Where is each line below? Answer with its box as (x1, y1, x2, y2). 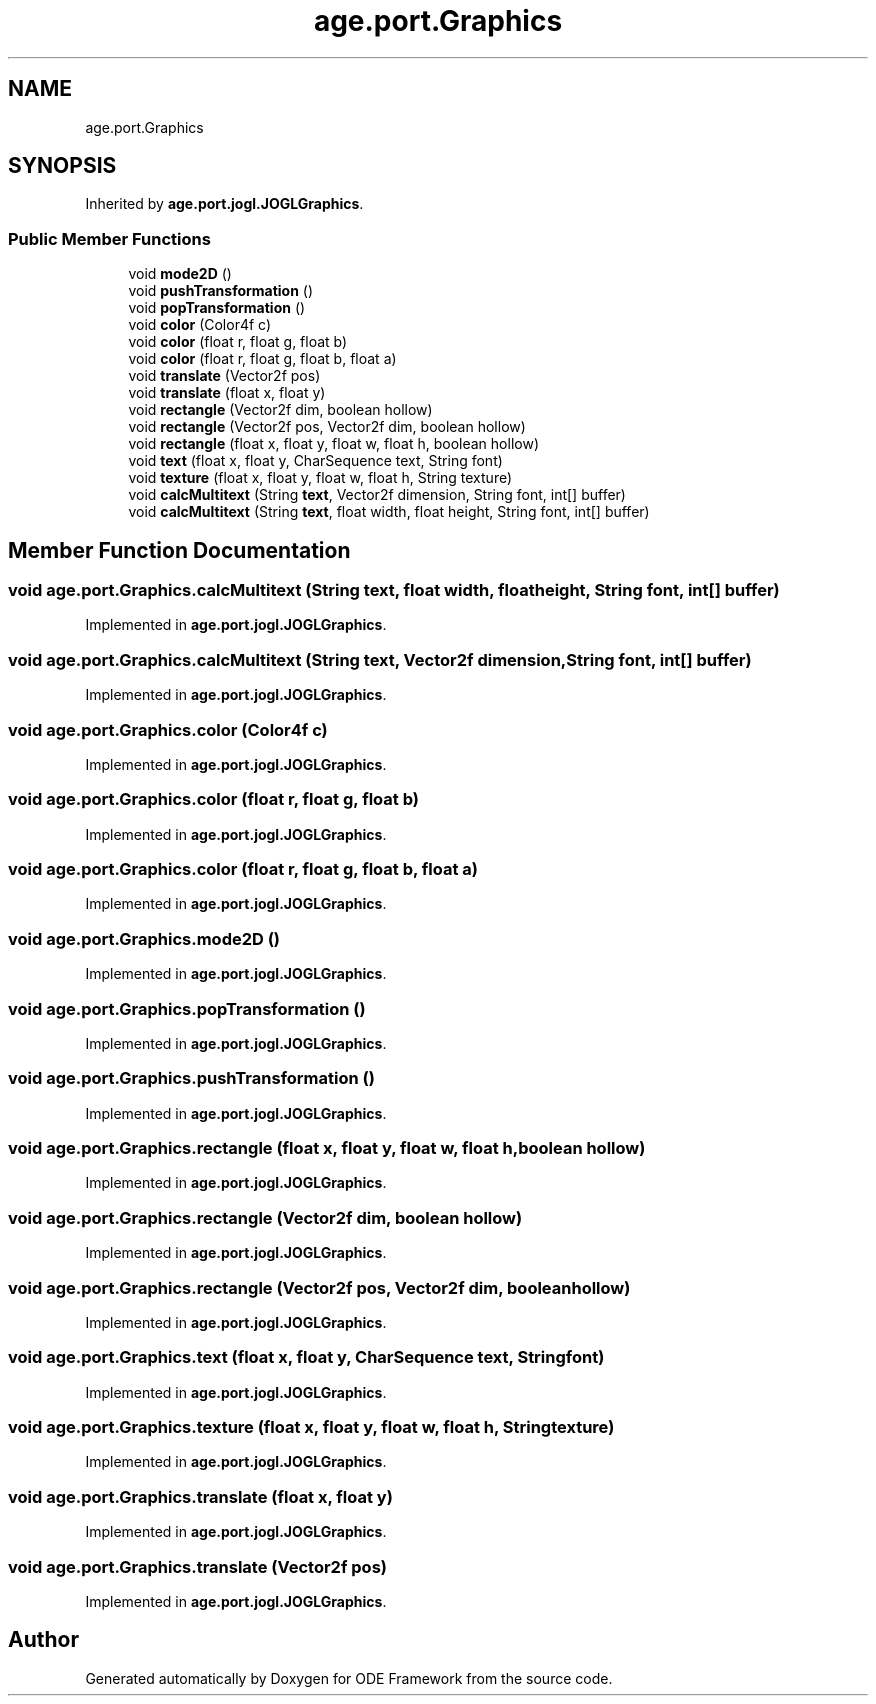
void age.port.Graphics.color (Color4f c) (8, 719, 328, 740)
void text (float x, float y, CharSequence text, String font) (128, 452, 503, 470)
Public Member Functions (8, 228, 211, 249)
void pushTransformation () (128, 282, 314, 300)
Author (8, 1627, 79, 1653)
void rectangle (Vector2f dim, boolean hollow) (128, 401, 433, 419)
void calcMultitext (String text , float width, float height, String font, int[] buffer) (128, 503, 650, 521)
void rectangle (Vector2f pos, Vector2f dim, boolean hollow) (128, 418, 526, 436)
